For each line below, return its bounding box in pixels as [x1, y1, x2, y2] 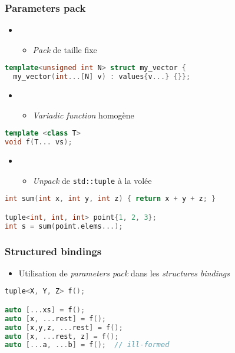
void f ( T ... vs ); [5, 138, 72, 147]
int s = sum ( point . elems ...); [5, 222, 123, 230]
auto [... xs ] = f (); [5, 305, 85, 314]
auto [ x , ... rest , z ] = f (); [5, 332, 119, 341]
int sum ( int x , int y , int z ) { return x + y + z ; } [5, 194, 216, 203]
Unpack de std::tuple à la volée [32, 174, 152, 186]
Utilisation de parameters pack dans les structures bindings [18, 266, 230, 279]
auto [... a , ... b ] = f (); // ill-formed [5, 341, 170, 349]
